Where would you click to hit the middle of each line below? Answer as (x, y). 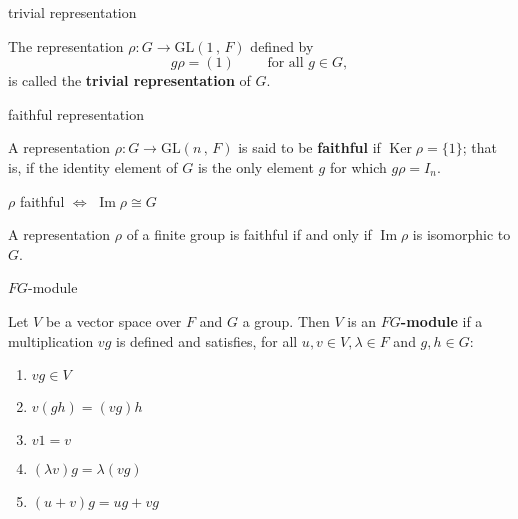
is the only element (255, 166)
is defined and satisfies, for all (207, 340)
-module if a (441, 320)
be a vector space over (113, 320)
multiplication (51, 340)
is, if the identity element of (93, 166)
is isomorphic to (461, 234)
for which (358, 166)
